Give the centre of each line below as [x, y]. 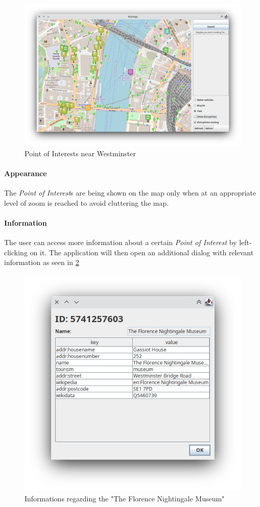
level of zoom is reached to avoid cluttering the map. [87, 202]
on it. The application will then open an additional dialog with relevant [142, 252]
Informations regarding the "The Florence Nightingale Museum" [125, 498]
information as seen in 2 [42, 262]
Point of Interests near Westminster [80, 153]
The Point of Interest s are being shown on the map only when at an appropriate [130, 193]
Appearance [26, 173]
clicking [16, 252]
